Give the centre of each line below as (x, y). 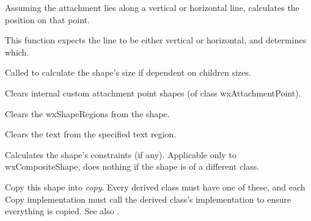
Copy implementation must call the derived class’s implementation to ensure (148, 199)
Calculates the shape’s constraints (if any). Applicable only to (121, 154)
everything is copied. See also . (62, 211)
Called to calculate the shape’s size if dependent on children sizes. (128, 72)
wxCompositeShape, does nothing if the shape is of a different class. (132, 166)
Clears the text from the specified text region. (91, 134)
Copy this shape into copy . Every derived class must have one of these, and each (155, 187)
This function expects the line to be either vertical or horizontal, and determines (156, 40)
